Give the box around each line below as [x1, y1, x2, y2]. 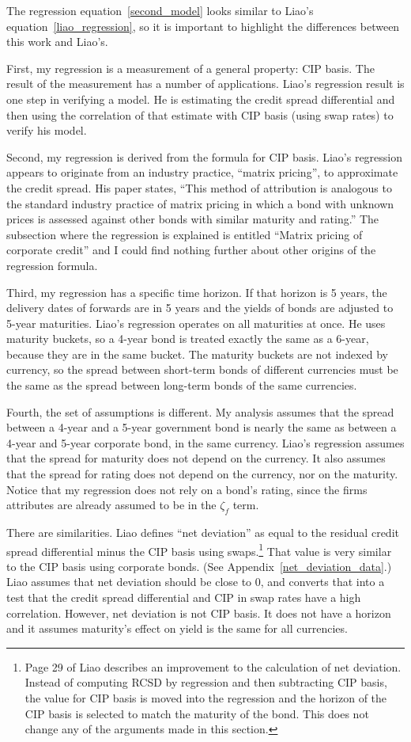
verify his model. [6, 122, 87, 139]
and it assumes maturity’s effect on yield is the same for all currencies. [6, 620, 348, 637]
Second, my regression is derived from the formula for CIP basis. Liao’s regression [6, 148, 403, 165]
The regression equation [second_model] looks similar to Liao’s [6, 2, 314, 18]
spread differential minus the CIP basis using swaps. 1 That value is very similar [6, 540, 392, 559]
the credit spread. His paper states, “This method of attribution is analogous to [6, 179, 392, 196]
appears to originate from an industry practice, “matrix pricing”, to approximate [6, 164, 398, 181]
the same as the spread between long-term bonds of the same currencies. [6, 377, 357, 394]
